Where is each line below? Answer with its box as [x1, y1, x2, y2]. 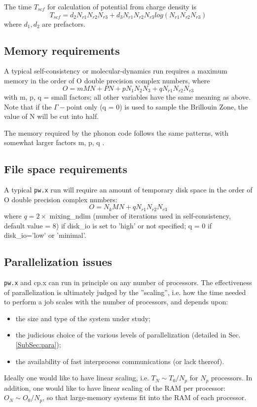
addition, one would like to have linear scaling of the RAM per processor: [4, 382, 225, 393]
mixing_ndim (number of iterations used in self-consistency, [49, 210, 231, 221]
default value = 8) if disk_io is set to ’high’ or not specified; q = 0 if [4, 220, 212, 230]
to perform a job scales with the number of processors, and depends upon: [4, 296, 228, 307]
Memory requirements [4, 42, 120, 58]
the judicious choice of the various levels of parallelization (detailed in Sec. [15, 330, 241, 340]
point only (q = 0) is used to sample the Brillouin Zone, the [66, 101, 248, 111]
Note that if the [4, 101, 52, 111]
